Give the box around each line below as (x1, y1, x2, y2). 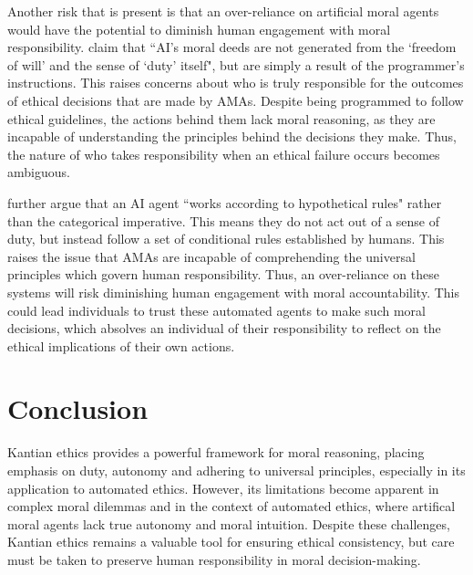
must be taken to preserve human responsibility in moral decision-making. (7, 549, 421, 569)
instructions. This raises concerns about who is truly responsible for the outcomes (7, 73, 464, 92)
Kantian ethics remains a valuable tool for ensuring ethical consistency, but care (7, 532, 455, 551)
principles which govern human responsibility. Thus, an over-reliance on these (7, 265, 439, 284)
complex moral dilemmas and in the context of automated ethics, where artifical (7, 497, 456, 516)
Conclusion (7, 390, 149, 427)
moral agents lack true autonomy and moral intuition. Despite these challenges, (7, 514, 450, 533)
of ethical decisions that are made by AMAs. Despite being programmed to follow (7, 90, 464, 110)
